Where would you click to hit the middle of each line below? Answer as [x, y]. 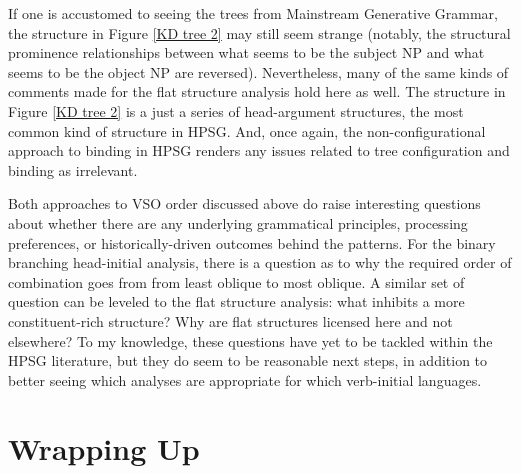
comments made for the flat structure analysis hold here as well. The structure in [257, 91]
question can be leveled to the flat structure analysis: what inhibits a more [236, 301]
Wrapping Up [104, 448]
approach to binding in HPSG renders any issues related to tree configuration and [259, 150]
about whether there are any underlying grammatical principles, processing [238, 222]
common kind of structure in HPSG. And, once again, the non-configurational [247, 130]
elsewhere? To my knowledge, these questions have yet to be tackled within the [250, 340]
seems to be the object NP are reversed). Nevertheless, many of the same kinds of [258, 71]
